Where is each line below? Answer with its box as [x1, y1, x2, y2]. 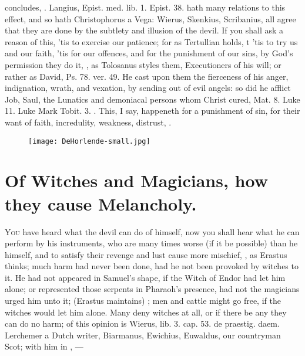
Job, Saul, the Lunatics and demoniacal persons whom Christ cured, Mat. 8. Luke [5, 93, 300, 105]
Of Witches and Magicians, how [5, 168, 268, 192]
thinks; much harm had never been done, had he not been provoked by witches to [5, 260, 299, 272]
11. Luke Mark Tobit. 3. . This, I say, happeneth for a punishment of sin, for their [5, 104, 300, 117]
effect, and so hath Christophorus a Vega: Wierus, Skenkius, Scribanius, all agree [5, 12, 296, 25]
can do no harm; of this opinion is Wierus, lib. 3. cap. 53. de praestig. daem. [5, 317, 280, 330]
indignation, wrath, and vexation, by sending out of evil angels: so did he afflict [5, 82, 291, 94]
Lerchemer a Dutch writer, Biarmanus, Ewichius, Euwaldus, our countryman [5, 328, 281, 341]
